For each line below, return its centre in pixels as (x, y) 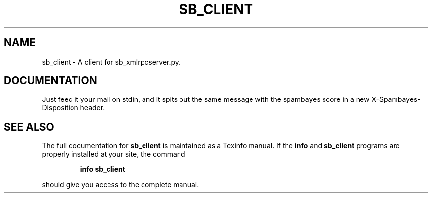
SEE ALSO (29, 127)
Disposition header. (73, 108)
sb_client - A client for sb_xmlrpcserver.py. (111, 62)
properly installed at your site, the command (114, 154)
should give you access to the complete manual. (121, 185)
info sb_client (103, 169)
